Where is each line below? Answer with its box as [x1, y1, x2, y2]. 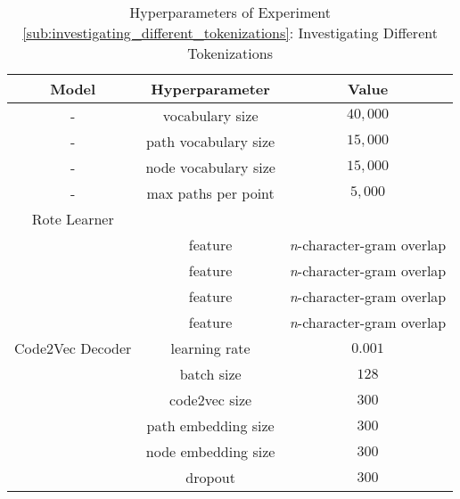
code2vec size [169, 389, 252, 410]
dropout [185, 467, 235, 487]
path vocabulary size [146, 131, 275, 151]
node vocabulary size [145, 157, 275, 177]
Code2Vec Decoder [14, 338, 132, 358]
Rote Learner [31, 209, 114, 229]
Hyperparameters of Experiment [129, 2, 332, 22]
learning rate [170, 338, 251, 358]
